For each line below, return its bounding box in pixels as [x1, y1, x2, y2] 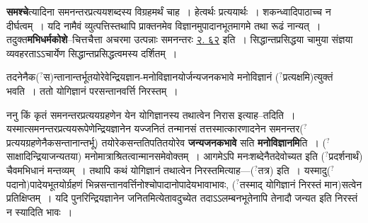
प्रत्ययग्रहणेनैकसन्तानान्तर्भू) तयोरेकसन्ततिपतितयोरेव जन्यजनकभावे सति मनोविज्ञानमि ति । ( [6, 135, 326, 149]
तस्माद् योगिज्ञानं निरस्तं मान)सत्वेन [239, 176, 362, 191]
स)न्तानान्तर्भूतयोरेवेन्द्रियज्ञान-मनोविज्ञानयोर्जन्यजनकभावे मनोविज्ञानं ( [43, 69, 280, 84]
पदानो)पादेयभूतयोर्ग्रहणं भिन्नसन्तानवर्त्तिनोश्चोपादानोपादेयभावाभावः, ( [6, 176, 236, 191]
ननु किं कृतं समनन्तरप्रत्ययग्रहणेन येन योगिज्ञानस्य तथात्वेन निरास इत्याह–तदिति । [6, 107, 296, 122]
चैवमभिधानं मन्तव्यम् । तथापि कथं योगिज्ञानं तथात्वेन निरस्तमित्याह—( [6, 162, 255, 177]
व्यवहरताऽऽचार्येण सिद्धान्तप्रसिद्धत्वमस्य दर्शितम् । [6, 45, 178, 60]
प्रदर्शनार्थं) [328, 149, 363, 164]
